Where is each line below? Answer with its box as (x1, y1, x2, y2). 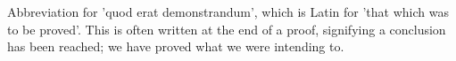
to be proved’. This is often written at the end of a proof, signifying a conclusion (7, 19, 446, 38)
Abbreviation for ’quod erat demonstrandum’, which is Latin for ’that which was (7, 3, 449, 20)
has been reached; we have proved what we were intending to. (7, 37, 344, 56)
